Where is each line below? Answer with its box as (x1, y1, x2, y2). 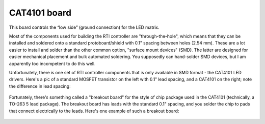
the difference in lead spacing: (9, 83, 71, 89)
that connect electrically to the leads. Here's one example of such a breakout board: (9, 108, 179, 114)
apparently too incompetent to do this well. (9, 61, 96, 66)
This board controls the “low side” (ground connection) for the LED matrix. (9, 24, 159, 30)
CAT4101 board (9, 7, 72, 18)
